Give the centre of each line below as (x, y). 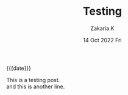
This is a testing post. (33, 80)
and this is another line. (36, 86)
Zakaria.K (102, 28)
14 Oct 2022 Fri (102, 40)
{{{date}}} (19, 68)
